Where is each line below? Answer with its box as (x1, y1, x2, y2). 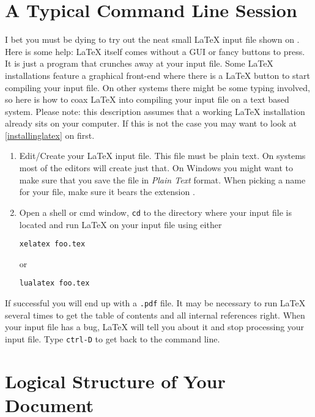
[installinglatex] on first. (5, 128, 95, 141)
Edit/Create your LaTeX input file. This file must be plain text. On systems (19, 149, 306, 162)
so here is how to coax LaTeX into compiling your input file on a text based (5, 93, 289, 106)
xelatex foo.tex (19, 240, 86, 249)
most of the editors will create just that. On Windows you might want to (19, 161, 293, 174)
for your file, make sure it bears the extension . (19, 185, 195, 198)
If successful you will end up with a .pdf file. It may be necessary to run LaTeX (5, 297, 306, 309)
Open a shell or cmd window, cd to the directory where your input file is (19, 205, 292, 218)
